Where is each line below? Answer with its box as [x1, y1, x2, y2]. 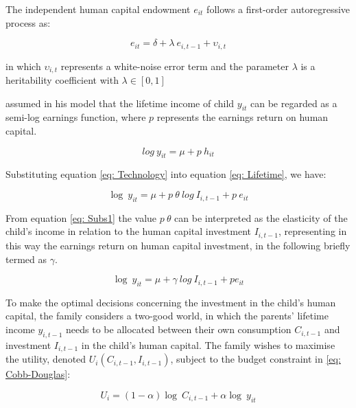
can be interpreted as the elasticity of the [174, 210, 348, 225]
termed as [5, 251, 47, 266]
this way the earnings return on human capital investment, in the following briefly [5, 238, 351, 252]
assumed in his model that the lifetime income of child [5, 95, 235, 110]
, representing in [278, 224, 347, 238]
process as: [5, 15, 51, 30]
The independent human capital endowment [5, 2, 191, 16]
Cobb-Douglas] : [5, 367, 71, 381]
